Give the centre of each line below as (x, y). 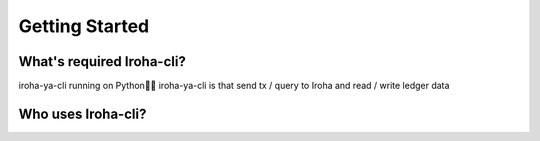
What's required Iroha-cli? (102, 61)
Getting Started (84, 26)
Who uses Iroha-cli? (82, 113)
